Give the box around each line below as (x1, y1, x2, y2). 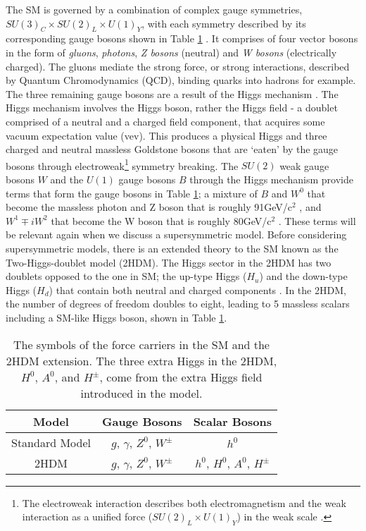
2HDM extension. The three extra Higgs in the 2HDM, (6, 352, 277, 369)
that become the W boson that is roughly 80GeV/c (51, 213, 272, 228)
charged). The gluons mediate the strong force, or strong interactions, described (6, 59, 350, 73)
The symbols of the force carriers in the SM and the (13, 336, 270, 353)
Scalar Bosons (193, 413, 272, 429)
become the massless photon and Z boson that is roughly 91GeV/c (6, 200, 292, 214)
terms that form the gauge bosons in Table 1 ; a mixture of (6, 185, 258, 200)
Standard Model (11, 434, 91, 451)
